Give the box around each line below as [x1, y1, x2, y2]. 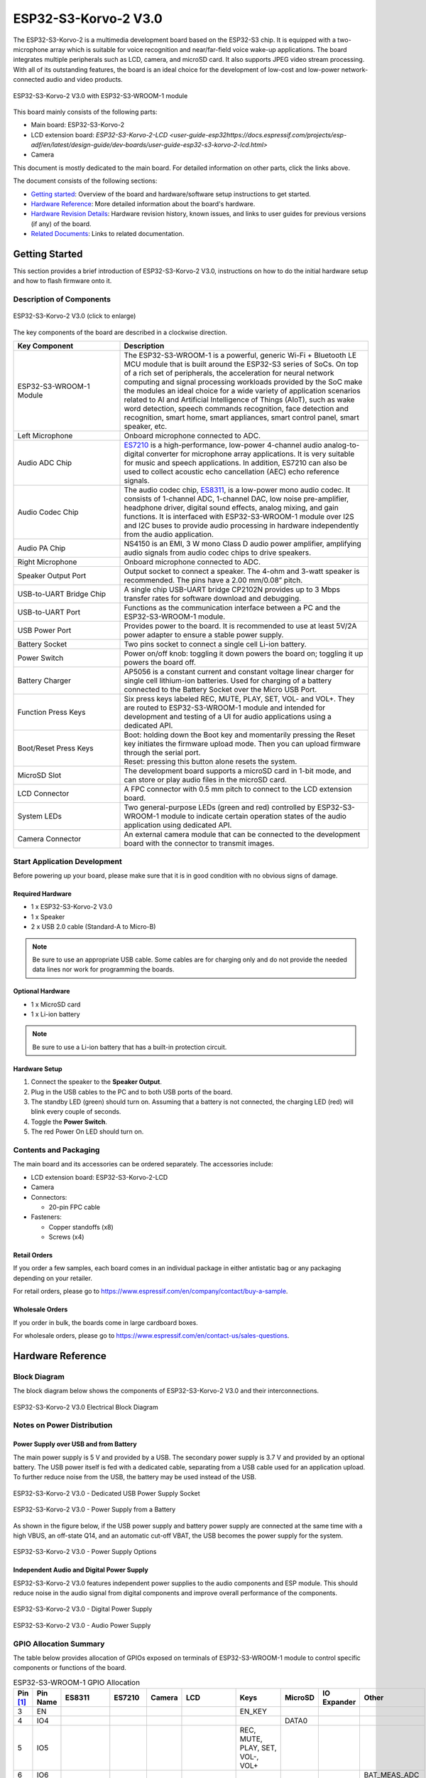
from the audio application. [124, 530, 214, 540]
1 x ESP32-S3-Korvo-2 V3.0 [31, 903, 113, 911]
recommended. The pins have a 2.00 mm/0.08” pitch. [124, 575, 303, 585]
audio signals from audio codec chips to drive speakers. [124, 548, 312, 558]
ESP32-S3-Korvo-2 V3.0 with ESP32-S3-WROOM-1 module [13, 91, 188, 100]
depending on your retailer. [13, 1274, 92, 1282]
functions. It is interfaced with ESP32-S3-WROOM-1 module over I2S [124, 512, 354, 522]
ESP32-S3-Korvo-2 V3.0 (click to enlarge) [13, 312, 136, 320]
